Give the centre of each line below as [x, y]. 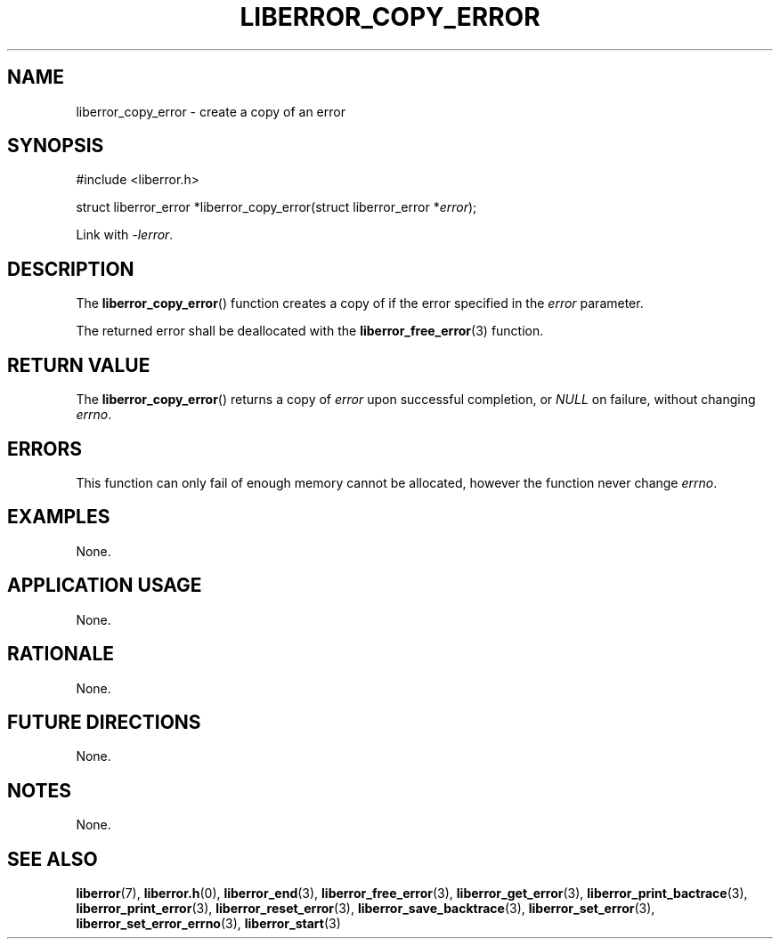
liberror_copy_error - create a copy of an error [211, 111]
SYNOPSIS [56, 146]
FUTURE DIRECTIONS [104, 722]
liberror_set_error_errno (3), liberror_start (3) [208, 924]
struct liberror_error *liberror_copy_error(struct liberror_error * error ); [276, 207]
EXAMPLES [59, 517]
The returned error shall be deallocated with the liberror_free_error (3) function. [310, 331]
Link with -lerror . [125, 235]
